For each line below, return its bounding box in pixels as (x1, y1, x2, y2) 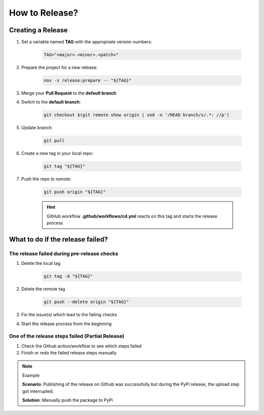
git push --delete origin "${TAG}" (44, 299, 129, 305)
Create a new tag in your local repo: (21, 151, 93, 156)
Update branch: (21, 125, 53, 131)
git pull (44, 138, 65, 144)
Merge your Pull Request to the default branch (21, 90, 117, 96)
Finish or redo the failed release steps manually (21, 350, 117, 356)
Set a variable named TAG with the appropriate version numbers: (21, 39, 152, 45)
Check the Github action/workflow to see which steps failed (21, 343, 142, 349)
